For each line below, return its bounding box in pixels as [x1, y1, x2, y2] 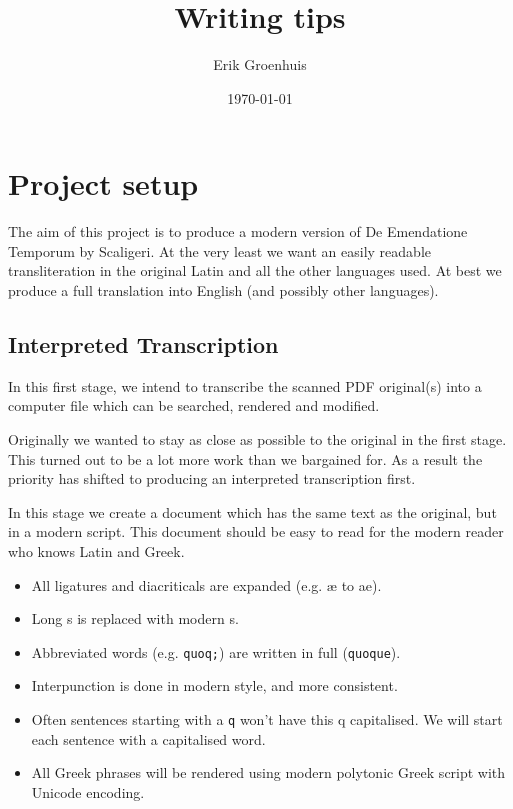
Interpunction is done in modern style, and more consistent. [31, 675, 398, 696]
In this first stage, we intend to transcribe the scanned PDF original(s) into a [8, 375, 482, 396]
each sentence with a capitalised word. [31, 728, 266, 749]
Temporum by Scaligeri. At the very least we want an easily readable [8, 240, 431, 261]
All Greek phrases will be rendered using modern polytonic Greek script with [31, 762, 506, 783]
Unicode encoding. [31, 781, 145, 802]
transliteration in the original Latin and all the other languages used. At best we [8, 260, 502, 281]
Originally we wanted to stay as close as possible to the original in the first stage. [8, 429, 507, 450]
